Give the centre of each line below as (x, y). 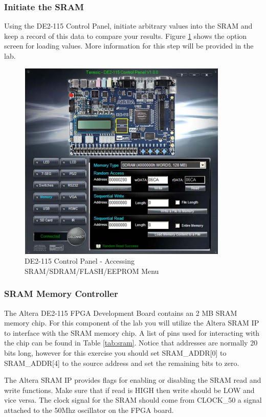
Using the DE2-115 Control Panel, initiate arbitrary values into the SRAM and (128, 26)
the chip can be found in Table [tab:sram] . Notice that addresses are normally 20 (131, 343)
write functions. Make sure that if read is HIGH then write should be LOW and (129, 390)
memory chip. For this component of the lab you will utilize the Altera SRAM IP (132, 323)
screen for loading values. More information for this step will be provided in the (129, 46)
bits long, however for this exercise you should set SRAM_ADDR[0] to (115, 352)
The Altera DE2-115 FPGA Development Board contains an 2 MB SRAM (121, 312)
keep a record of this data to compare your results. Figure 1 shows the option (126, 36)
